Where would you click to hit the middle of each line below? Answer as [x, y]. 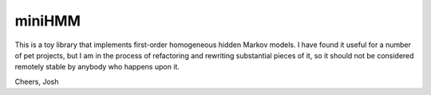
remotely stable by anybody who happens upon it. [97, 67]
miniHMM [48, 21]
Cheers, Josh [37, 81]
